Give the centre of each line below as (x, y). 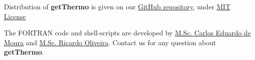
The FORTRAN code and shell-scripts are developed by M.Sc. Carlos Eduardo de (127, 33)
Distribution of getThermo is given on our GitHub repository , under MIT (117, 6)
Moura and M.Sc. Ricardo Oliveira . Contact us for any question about (110, 42)
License (15, 16)
